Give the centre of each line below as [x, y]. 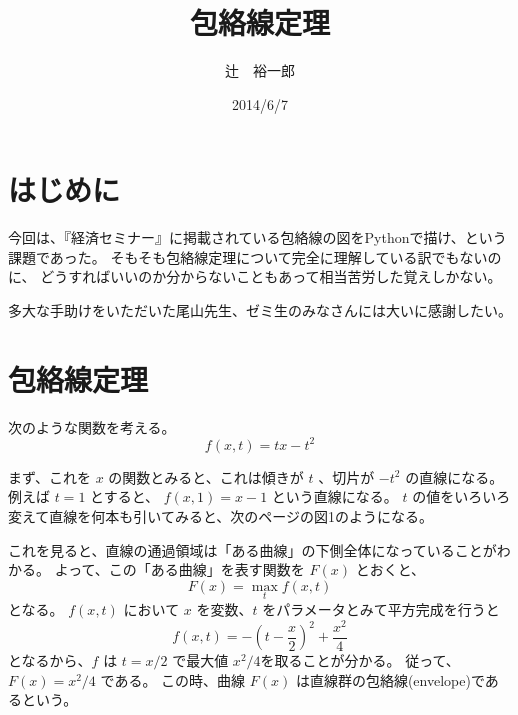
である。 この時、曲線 [173, 679]
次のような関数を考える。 [92, 426]
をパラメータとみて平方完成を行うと [381, 609]
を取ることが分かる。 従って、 [360, 660]
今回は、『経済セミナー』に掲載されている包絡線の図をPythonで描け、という [257, 237]
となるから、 [50, 660]
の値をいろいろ [461, 496]
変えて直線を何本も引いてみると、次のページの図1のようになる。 [221, 516]
